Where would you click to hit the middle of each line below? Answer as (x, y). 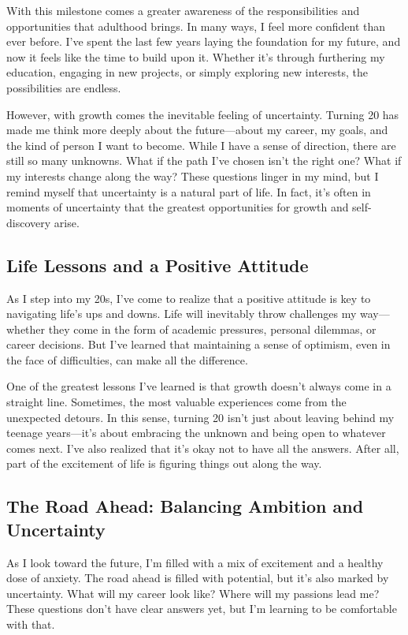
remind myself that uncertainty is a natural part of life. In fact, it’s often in (189, 191)
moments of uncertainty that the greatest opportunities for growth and (178, 207)
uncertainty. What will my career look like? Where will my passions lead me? (193, 593)
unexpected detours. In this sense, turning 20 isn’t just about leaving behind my (200, 417)
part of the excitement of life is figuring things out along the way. (164, 463)
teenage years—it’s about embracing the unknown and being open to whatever (196, 433)
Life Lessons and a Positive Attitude (158, 265)
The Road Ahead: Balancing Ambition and (185, 506)
